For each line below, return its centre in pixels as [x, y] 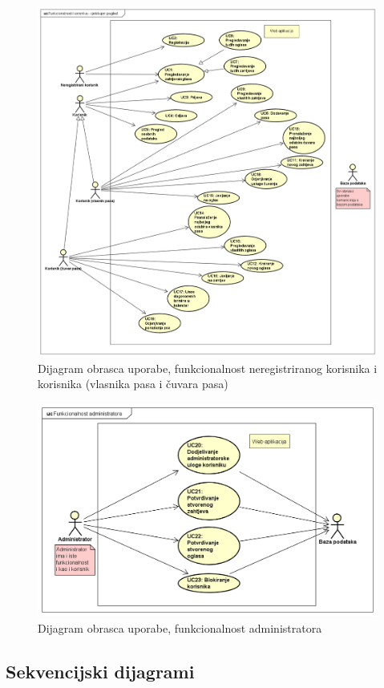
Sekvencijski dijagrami [100, 671]
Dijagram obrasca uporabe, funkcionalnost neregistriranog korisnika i [208, 368]
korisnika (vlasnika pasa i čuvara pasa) [133, 384]
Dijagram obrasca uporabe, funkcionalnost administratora [180, 627]
